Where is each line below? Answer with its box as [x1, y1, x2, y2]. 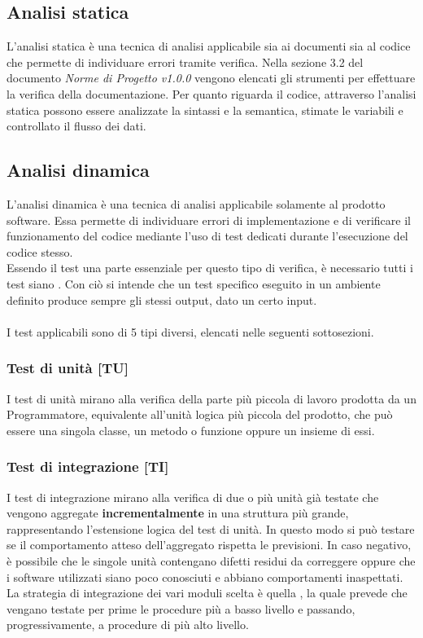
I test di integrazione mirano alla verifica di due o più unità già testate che [7, 488, 379, 505]
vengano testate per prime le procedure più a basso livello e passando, [7, 600, 355, 617]
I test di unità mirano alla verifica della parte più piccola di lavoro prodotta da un [7, 389, 416, 407]
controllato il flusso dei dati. [7, 117, 146, 134]
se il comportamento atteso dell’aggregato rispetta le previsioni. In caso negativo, [7, 536, 412, 553]
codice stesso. [7, 243, 73, 260]
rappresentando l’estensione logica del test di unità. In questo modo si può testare [7, 520, 415, 537]
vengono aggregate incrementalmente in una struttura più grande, [7, 504, 349, 521]
